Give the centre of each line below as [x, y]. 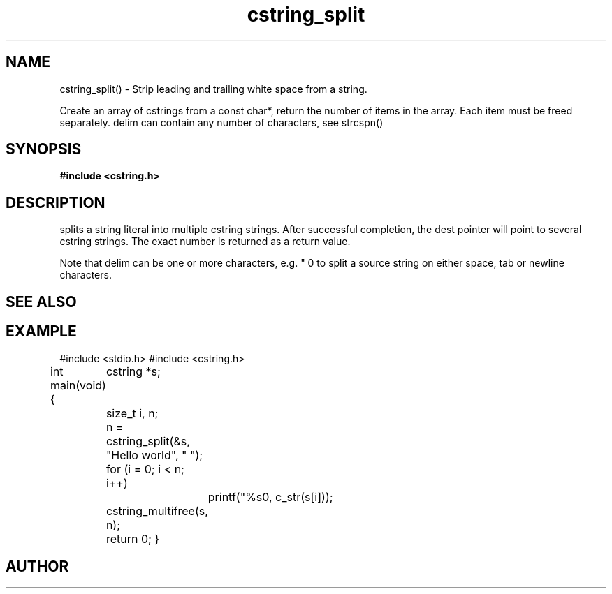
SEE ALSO [41, 302]
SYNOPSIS [44, 149]
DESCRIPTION [56, 202]
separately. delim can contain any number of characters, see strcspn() [221, 122]
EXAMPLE [41, 332]
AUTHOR [37, 566]
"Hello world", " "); [154, 455]
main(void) [78, 385]
